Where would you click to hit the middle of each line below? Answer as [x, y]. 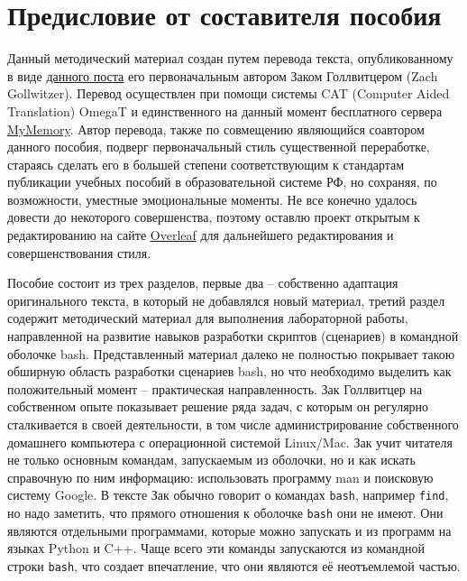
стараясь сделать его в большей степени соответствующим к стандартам [206, 164]
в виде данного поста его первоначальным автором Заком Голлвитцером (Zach [223, 75]
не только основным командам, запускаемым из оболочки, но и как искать [211, 460]
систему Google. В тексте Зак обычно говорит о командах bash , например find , [228, 495]
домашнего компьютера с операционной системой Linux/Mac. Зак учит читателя [230, 442]
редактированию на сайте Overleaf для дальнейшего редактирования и [201, 235]
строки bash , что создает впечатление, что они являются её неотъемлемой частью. [234, 565]
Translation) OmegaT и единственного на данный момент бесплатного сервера [225, 111]
